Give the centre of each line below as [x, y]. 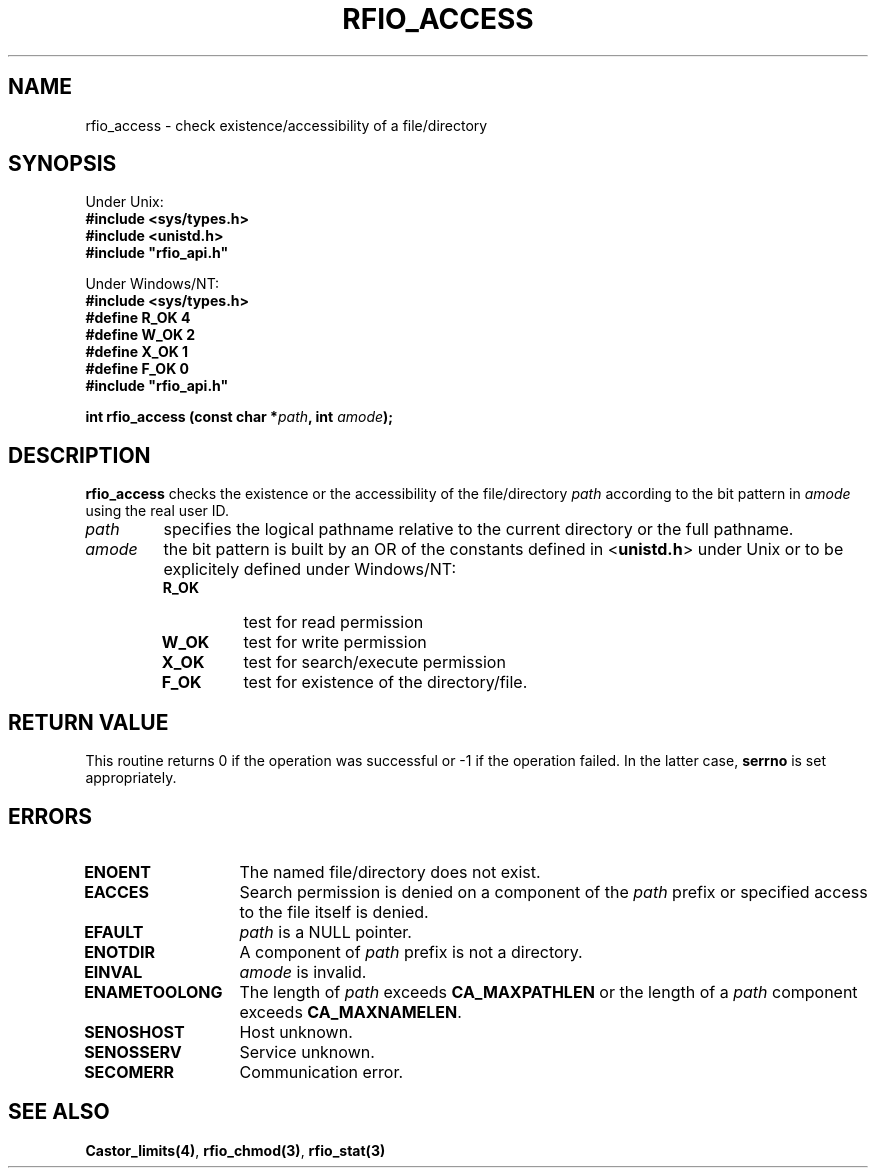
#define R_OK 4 [138, 318]
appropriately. [131, 778]
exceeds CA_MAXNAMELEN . [350, 1011]
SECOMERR [129, 1071]
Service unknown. [307, 1051]
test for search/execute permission [374, 662]
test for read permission [333, 622]
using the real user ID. [157, 511]
